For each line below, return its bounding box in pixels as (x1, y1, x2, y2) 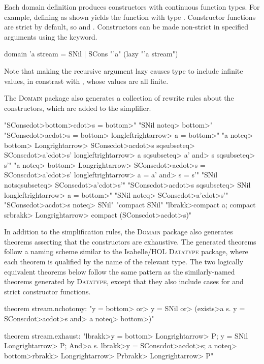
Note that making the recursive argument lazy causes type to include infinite (4, 65, 243, 76)
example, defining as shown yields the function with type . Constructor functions (4, 11, 256, 22)
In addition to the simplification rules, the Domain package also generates (4, 226, 233, 237)
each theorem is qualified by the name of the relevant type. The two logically (4, 256, 244, 267)
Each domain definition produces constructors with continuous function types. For (4, 2, 260, 12)
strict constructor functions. (4, 286, 91, 296)
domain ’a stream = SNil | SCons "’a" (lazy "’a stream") (4, 48, 178, 59)
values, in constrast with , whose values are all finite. (4, 75, 169, 86)
